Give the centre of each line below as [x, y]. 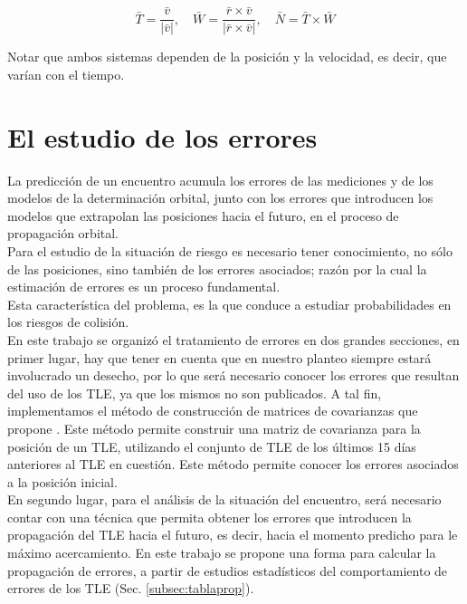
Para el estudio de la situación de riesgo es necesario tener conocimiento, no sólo [230, 250]
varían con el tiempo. [66, 74]
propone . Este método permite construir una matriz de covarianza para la [214, 428]
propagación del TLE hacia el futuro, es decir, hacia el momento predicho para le [233, 535]
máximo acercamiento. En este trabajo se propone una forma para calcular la [222, 553]
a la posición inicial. [62, 481]
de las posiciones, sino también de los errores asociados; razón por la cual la [217, 268]
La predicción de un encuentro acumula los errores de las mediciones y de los [220, 180]
